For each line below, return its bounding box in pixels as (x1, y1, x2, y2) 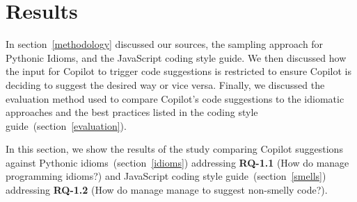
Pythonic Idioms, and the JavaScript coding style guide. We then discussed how (6, 50, 347, 65)
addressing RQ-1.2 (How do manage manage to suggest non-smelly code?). (6, 183, 328, 197)
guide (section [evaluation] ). (6, 118, 127, 133)
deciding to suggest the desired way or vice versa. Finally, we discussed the (6, 77, 325, 92)
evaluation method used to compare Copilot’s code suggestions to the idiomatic (6, 91, 344, 106)
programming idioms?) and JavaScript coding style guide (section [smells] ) (6, 169, 326, 183)
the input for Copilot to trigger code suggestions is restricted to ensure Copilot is (6, 64, 351, 78)
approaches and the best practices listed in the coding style (6, 105, 258, 119)
